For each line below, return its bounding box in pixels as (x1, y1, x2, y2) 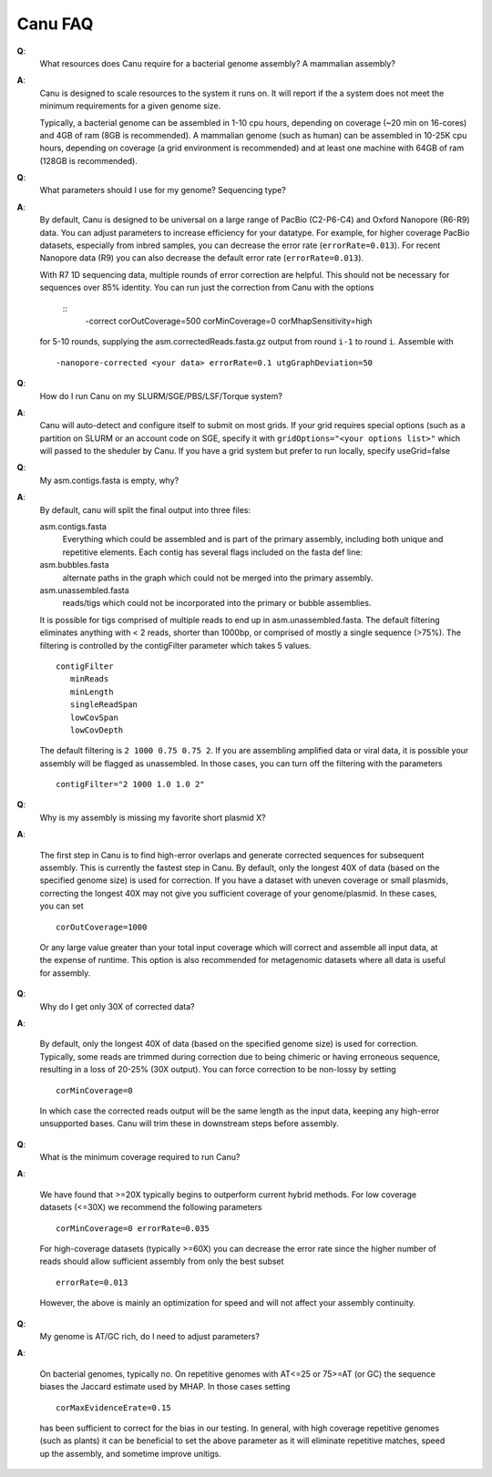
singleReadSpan (69, 700, 138, 710)
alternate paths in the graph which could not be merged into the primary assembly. (62, 572, 374, 583)
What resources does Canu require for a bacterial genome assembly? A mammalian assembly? (39, 57, 396, 68)
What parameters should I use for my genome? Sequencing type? (39, 185, 286, 196)
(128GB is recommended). (39, 155, 138, 166)
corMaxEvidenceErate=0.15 (56, 1402, 172, 1412)
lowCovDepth (69, 724, 124, 735)
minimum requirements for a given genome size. (39, 100, 221, 111)
